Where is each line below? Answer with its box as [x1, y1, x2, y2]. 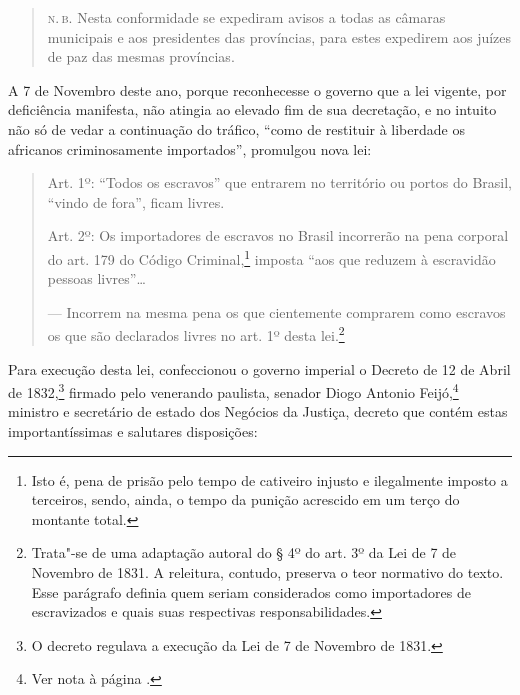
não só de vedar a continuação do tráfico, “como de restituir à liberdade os [8, 118, 465, 139]
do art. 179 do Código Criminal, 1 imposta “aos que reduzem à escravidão [47, 245, 496, 269]
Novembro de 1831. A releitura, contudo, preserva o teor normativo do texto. [31, 562, 504, 583]
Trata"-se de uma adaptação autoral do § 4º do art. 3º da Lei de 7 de [31, 542, 457, 563]
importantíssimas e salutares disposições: [8, 421, 258, 442]
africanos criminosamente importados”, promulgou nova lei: [8, 138, 372, 159]
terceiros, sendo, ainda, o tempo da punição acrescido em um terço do [31, 489, 460, 510]
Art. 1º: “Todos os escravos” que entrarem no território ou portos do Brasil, [47, 172, 512, 193]
